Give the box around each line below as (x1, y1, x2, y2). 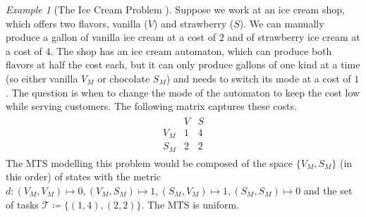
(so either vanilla (6, 70, 78, 85)
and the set (303, 182, 353, 197)
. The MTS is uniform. (141, 197, 240, 211)
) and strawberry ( (153, 15, 234, 30)
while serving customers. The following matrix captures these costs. (6, 99, 297, 113)
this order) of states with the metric (6, 169, 161, 184)
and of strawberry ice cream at (227, 30, 360, 44)
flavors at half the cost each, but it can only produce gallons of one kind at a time (6, 57, 360, 72)
